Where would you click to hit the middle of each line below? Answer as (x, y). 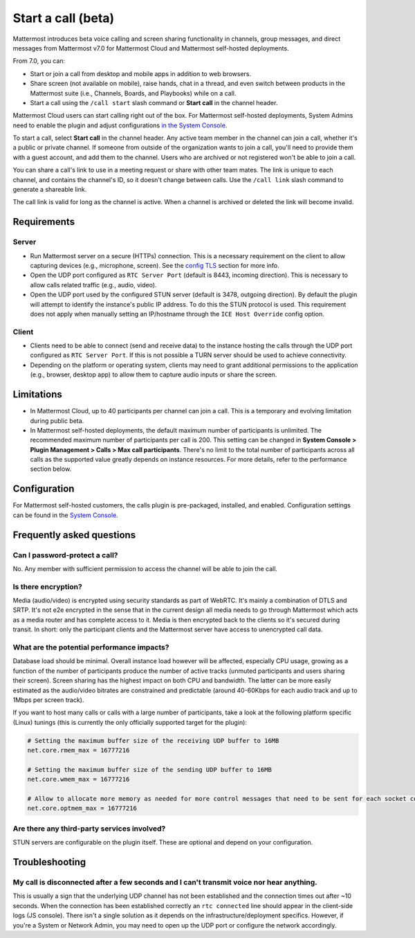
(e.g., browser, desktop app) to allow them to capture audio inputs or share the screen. (154, 375)
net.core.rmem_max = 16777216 (79, 750)
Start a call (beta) (64, 18)
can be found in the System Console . (65, 515)
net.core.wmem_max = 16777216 (79, 779)
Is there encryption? (47, 586)
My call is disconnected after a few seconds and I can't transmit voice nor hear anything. (165, 882)
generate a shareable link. (50, 190)
